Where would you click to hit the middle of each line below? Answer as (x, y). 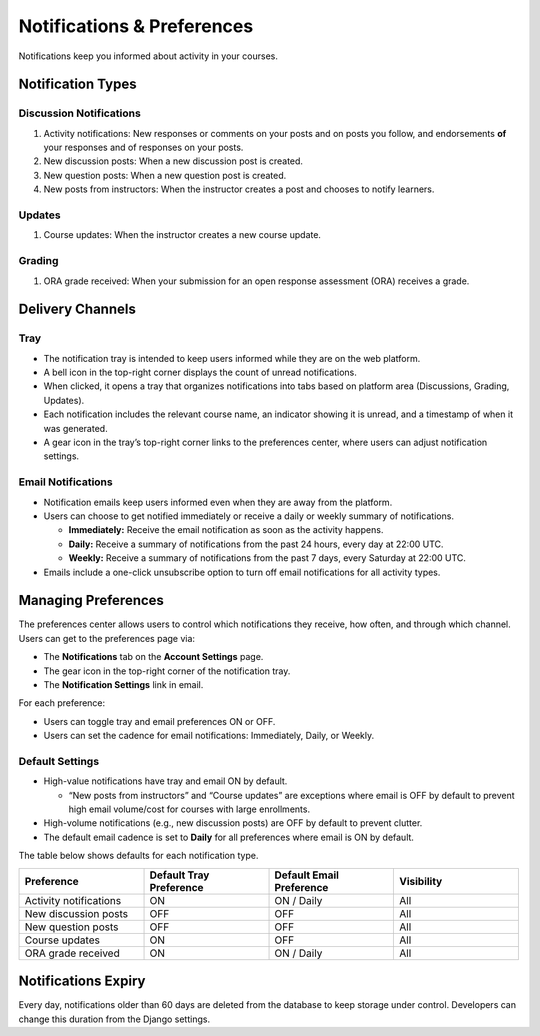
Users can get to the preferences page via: (106, 638)
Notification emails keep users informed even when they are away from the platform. (218, 502)
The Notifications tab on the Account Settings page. (153, 657)
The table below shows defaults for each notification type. (138, 856)
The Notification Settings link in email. (123, 684)
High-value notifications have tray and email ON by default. (165, 781)
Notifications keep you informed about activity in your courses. (148, 56)
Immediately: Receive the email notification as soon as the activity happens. (226, 530)
